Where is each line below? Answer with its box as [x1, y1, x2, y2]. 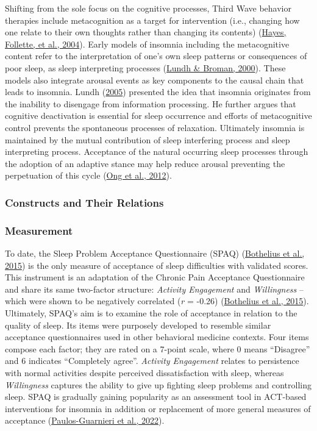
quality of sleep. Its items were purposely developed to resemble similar [5, 318, 271, 331]
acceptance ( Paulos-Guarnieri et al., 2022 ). [5, 414, 165, 427]
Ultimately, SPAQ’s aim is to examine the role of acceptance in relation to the [5, 306, 297, 319]
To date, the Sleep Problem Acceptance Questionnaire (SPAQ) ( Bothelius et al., [5, 246, 305, 259]
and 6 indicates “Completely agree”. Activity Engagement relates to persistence [5, 354, 299, 367]
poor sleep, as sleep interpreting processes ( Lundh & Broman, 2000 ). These [5, 61, 286, 74]
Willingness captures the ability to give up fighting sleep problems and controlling [5, 378, 312, 391]
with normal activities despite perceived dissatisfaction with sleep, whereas [5, 366, 284, 379]
